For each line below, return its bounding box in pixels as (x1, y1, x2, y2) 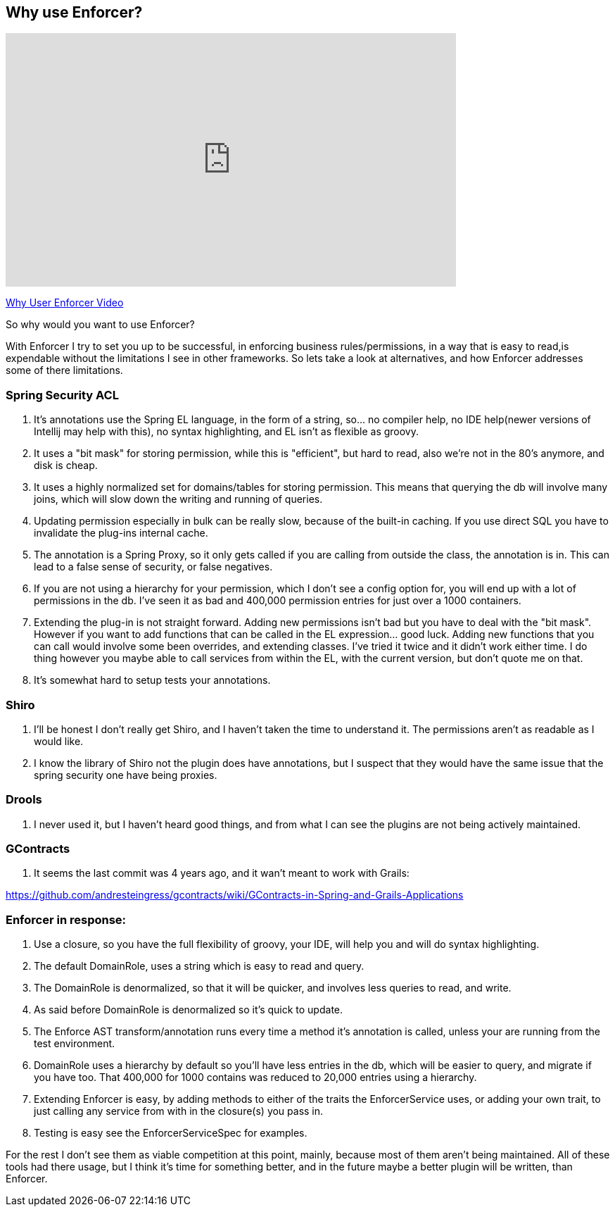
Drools (6, 792, 42, 807)
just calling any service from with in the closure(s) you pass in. (34, 1105, 324, 1118)
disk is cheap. (34, 459, 98, 472)
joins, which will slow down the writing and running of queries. (34, 493, 323, 506)
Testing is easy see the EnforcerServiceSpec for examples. (34, 1127, 307, 1139)
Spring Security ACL (6, 387, 119, 402)
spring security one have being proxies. (34, 768, 217, 781)
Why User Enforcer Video (6, 296, 124, 309)
